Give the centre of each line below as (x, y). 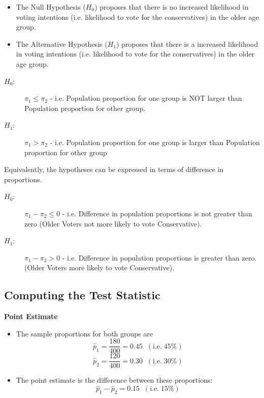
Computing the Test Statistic (82, 295)
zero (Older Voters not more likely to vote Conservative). (113, 223)
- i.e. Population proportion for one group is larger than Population (155, 142)
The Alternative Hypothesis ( (62, 44)
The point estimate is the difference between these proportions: (114, 380)
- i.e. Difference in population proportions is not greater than (157, 213)
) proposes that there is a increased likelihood (187, 44)
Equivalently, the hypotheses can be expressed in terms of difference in (114, 169)
